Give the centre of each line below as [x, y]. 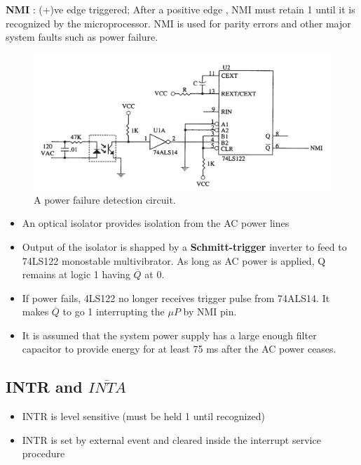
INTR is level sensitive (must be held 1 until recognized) [144, 416]
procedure [43, 453]
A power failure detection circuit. [105, 199]
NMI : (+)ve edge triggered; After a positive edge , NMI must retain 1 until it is [180, 9]
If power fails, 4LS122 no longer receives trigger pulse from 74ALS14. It [176, 297]
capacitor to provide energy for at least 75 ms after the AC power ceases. [179, 349]
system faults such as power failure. [82, 37]
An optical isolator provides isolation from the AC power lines [156, 223]
